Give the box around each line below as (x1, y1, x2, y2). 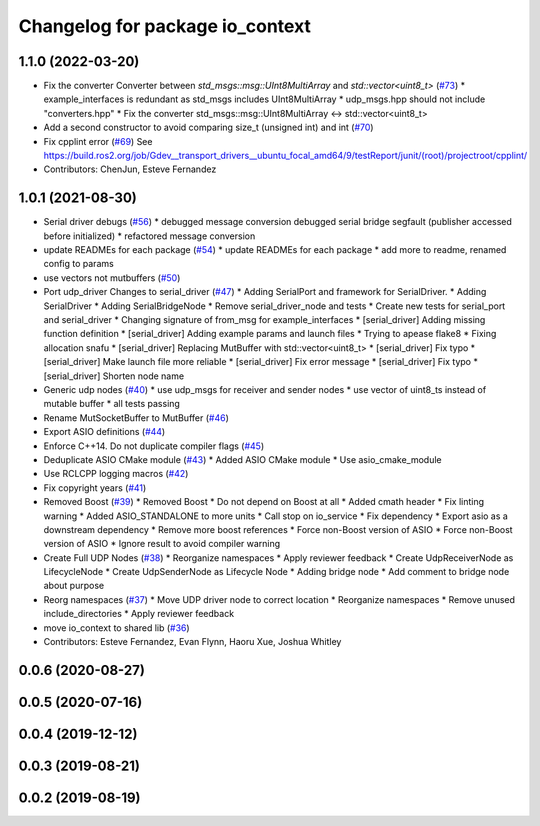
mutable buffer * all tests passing (43, 398, 180, 410)
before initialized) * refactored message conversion (43, 230, 256, 242)
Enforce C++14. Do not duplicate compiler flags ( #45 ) (43, 440, 265, 452)
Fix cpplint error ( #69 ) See (43, 135, 153, 147)
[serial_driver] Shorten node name (43, 370, 185, 382)
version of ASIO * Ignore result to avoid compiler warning (43, 538, 281, 550)
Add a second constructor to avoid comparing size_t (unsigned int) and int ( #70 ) (43, 121, 374, 134)
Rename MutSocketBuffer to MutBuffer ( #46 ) (43, 411, 229, 424)
